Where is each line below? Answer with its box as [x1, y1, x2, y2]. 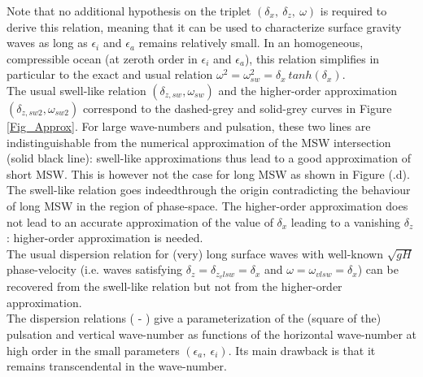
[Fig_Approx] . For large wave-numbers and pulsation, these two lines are [7, 117, 371, 134]
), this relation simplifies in [244, 50, 380, 67]
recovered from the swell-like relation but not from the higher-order [7, 278, 342, 295]
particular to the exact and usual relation [7, 66, 213, 83]
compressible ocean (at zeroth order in [7, 50, 198, 67]
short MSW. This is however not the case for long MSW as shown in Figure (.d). [7, 165, 410, 182]
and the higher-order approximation [218, 81, 397, 98]
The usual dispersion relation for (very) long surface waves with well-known [7, 245, 383, 262]
